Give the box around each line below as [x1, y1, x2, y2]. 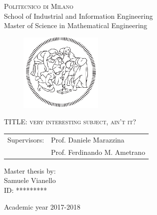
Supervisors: [7, 134, 44, 144]
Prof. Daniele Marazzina [51, 134, 124, 144]
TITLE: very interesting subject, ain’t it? [4, 116, 136, 127]
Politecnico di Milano [4, 1, 74, 11]
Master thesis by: [4, 165, 56, 176]
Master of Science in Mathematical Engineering [4, 20, 148, 31]
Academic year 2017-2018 [4, 201, 80, 212]
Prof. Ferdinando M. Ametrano [51, 146, 145, 157]
